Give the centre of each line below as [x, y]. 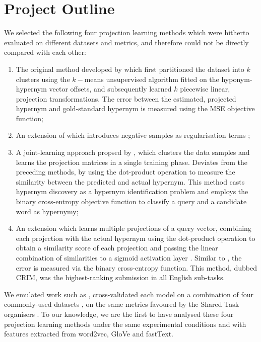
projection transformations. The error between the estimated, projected [126, 98]
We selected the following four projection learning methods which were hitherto [127, 32]
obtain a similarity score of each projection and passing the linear [117, 248]
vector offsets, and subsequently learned [110, 89]
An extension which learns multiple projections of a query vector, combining [134, 228]
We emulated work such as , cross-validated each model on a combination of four [129, 294]
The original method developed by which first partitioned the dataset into [130, 69]
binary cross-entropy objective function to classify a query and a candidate [131, 201]
